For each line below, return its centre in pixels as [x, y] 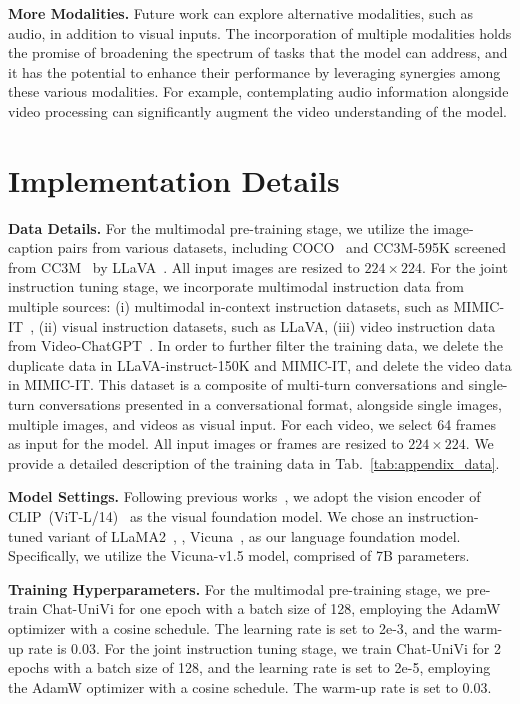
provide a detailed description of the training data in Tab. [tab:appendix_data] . [254, 462]
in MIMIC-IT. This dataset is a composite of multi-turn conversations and [236, 384]
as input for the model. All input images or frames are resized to [206, 443]
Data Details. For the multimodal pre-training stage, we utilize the [218, 227]
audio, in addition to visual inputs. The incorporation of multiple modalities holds [260, 32]
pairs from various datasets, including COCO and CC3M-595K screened [281, 247]
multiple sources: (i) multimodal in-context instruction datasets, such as [228, 306]
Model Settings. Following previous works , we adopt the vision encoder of [244, 496]
